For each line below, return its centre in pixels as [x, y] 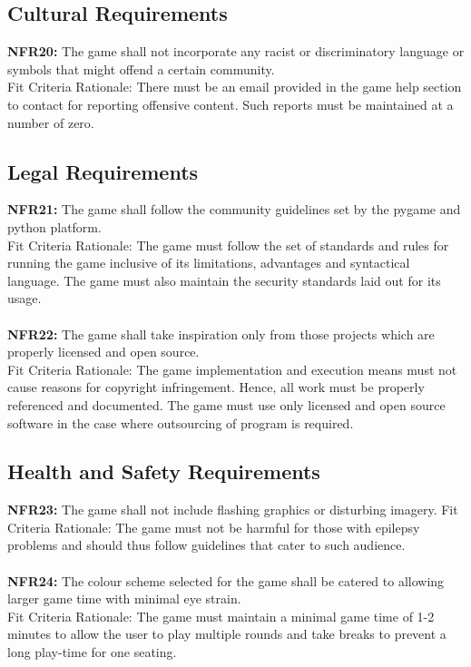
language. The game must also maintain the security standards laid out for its [224, 280]
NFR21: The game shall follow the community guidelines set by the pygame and [234, 209]
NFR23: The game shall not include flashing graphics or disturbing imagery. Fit [233, 510]
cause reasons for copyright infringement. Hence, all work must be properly [216, 387]
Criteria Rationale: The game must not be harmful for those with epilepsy [214, 527]
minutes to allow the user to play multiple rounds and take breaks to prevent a [227, 634]
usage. [25, 298]
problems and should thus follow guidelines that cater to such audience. [206, 545]
